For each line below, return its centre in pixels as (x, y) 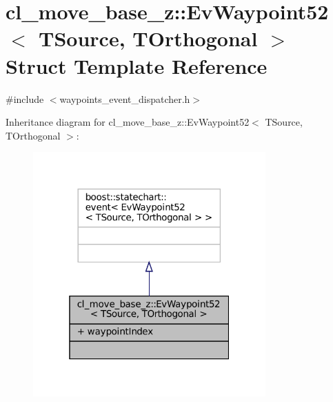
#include (25, 98)
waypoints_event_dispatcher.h (125, 98)
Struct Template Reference (137, 65)
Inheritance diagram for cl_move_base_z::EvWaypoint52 (128, 122)
